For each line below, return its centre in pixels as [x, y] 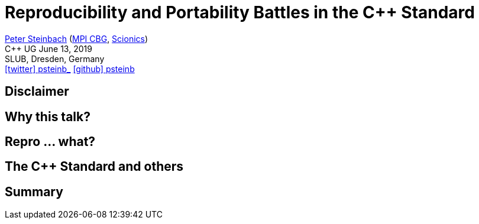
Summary [34, 191]
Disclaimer [37, 92]
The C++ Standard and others [94, 167]
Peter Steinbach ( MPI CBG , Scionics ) [77, 38]
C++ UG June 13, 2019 [48, 48]
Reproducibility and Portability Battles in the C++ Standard [240, 12]
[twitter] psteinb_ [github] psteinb [70, 69]
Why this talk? [48, 116]
